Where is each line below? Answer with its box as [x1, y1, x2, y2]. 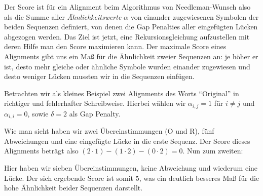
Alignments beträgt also [4, 145, 79, 156]
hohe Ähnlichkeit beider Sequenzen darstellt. [4, 182, 143, 193]
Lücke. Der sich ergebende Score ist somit [4, 172, 134, 183]
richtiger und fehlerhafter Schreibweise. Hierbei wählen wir [4, 98, 186, 108]
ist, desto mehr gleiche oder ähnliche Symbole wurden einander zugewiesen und [4, 61, 250, 71]
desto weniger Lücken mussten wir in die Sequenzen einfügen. [4, 71, 195, 82]
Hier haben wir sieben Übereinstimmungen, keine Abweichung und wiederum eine [4, 163, 258, 173]
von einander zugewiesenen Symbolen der [130, 11, 259, 22]
